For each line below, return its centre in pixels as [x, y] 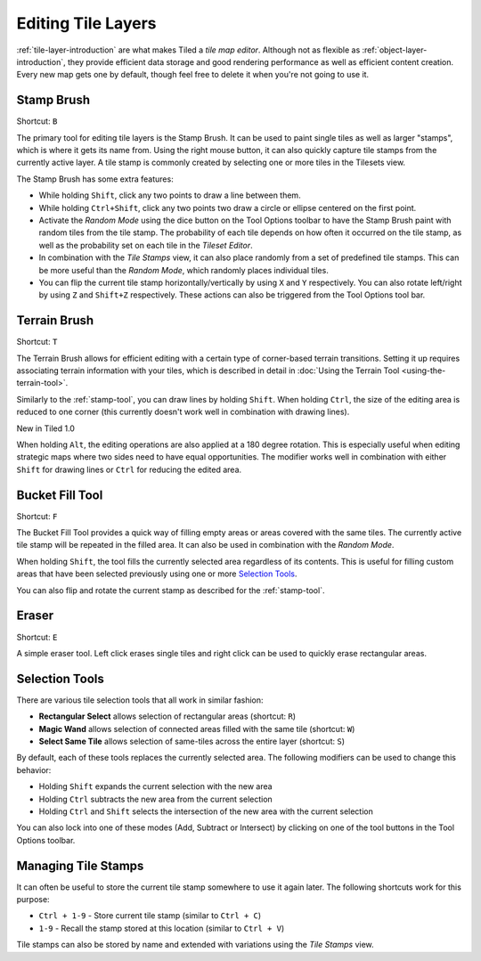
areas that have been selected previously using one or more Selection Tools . [157, 574]
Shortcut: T [37, 342]
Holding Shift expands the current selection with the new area [155, 786]
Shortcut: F [37, 516]
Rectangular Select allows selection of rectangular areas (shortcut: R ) [167, 716]
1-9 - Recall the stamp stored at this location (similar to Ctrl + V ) [162, 928]
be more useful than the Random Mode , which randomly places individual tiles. [183, 270]
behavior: [34, 770]
